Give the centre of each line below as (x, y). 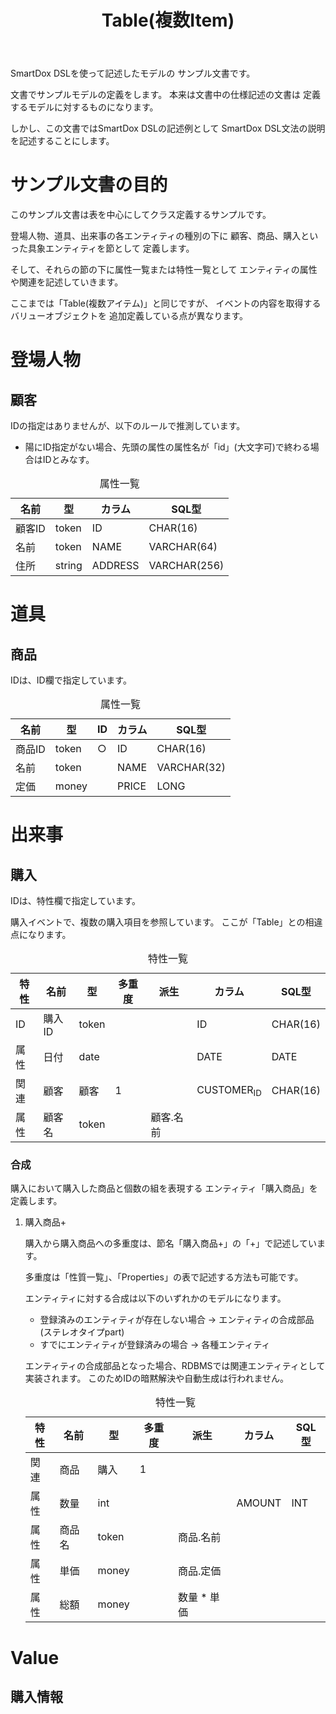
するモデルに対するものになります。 (84, 107)
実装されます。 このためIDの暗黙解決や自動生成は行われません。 (157, 1378)
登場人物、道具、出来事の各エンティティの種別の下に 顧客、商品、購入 (156, 236)
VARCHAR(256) (186, 566)
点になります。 (41, 935)
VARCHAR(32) (191, 768)
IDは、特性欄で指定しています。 (76, 901)
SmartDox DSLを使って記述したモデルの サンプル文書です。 (133, 73)
